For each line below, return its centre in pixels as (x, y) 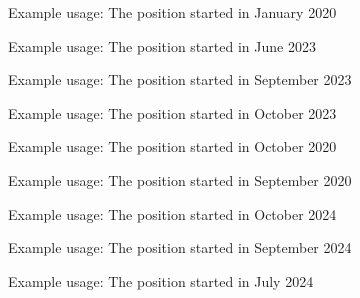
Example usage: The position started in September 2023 (180, 79)
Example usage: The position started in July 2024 (161, 280)
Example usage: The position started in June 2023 (162, 45)
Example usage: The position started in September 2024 (180, 247)
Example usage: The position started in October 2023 (172, 112)
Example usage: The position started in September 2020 (180, 179)
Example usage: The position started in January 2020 (172, 12)
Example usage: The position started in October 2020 (172, 146)
